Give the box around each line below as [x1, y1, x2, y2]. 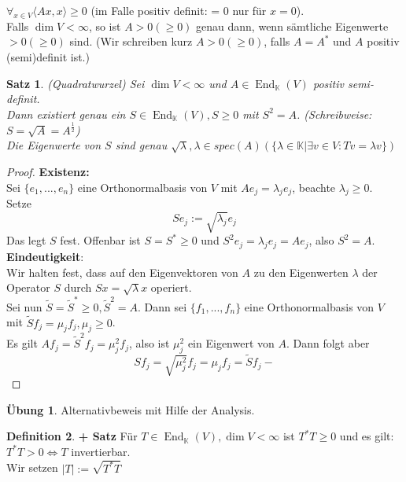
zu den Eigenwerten [253, 263, 349, 280]
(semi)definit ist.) [6, 48, 90, 64]
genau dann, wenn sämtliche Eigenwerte [196, 17, 389, 34]
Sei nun [6, 298, 42, 315]
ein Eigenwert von [187, 335, 275, 351]
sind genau [115, 137, 168, 153]
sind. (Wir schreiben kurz [69, 33, 193, 50]
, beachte [292, 178, 336, 195]
